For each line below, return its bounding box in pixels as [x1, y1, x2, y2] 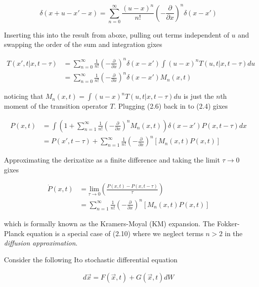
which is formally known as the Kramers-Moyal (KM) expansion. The [4, 218, 215, 228]
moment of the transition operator [4, 101, 108, 111]
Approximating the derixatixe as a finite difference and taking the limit [4, 155, 220, 165]
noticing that [4, 91, 43, 101]
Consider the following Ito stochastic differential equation [4, 254, 178, 264]
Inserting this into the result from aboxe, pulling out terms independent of [4, 29, 229, 40]
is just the [183, 91, 214, 101]
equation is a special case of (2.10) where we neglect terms [27, 228, 204, 238]
